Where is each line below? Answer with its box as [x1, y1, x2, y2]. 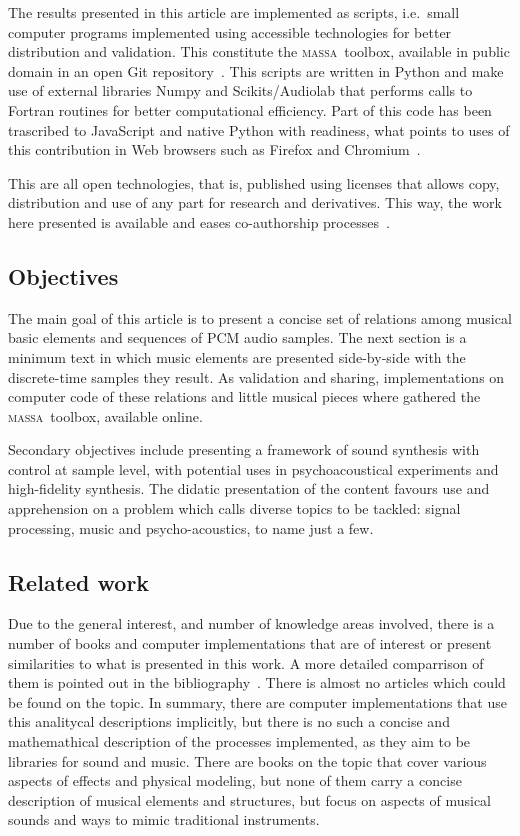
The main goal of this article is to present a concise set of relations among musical [8, 307, 512, 328]
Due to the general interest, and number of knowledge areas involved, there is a [8, 613, 495, 634]
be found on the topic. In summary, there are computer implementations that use [8, 691, 507, 712]
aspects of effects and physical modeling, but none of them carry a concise [8, 770, 462, 791]
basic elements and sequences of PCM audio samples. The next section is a [8, 327, 467, 348]
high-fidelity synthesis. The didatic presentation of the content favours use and [8, 478, 490, 499]
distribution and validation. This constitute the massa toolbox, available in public [8, 41, 510, 62]
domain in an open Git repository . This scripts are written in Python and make [8, 60, 504, 81]
